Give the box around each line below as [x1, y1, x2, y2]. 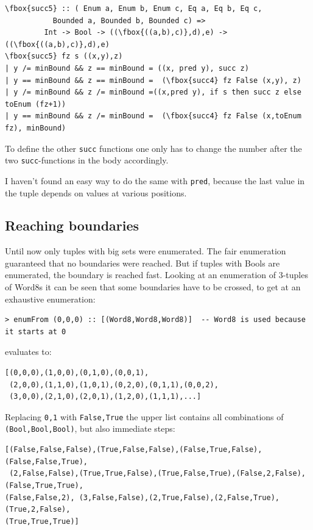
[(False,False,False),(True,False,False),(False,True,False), [5, 445, 262, 454]
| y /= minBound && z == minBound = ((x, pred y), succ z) [5, 63, 249, 73]
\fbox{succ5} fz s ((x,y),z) [5, 52, 123, 61]
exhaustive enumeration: [5, 292, 96, 305]
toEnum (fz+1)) [5, 99, 66, 109]
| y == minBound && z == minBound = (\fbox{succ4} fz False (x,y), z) [5, 76, 301, 85]
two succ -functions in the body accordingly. [5, 154, 169, 167]
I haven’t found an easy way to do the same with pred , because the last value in [5, 174, 305, 187]
